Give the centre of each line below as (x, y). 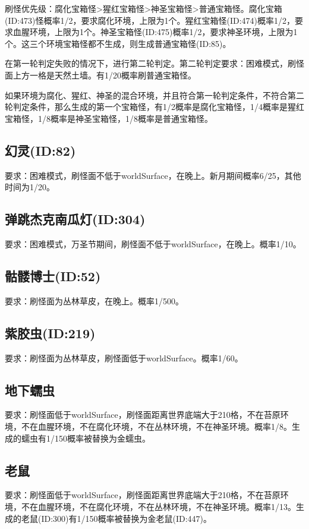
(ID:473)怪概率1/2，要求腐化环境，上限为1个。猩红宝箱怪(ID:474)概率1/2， (150, 20)
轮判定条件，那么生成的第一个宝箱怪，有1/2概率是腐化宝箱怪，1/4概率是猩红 (154, 107)
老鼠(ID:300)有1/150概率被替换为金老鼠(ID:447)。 (116, 518)
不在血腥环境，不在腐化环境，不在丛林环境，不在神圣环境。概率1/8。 (156, 426)
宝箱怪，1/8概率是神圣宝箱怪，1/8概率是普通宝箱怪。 (109, 118)
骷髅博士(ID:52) (53, 275)
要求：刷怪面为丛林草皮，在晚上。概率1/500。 (94, 300)
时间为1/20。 (30, 187)
